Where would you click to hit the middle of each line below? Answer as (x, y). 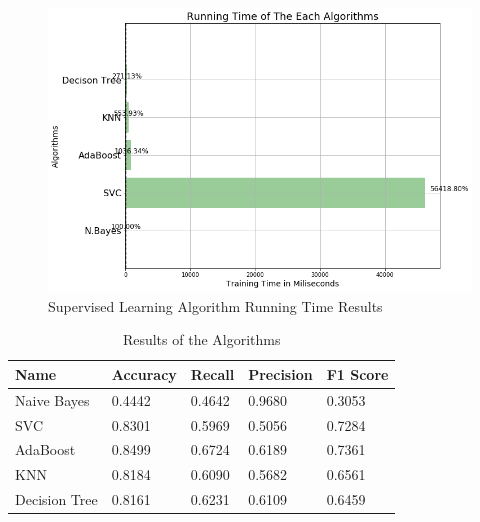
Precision (280, 373)
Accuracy (144, 373)
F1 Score (357, 373)
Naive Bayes (52, 399)
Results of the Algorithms (201, 339)
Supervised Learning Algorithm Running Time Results (215, 305)
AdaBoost (45, 449)
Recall (212, 373)
